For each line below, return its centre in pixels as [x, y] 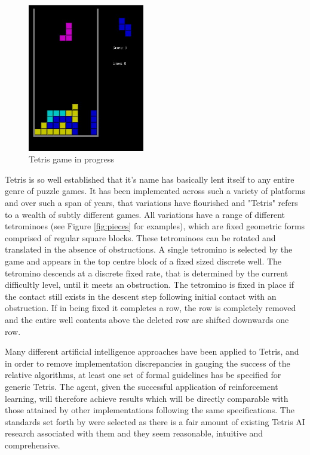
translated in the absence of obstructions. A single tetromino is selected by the [149, 249]
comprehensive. [33, 445]
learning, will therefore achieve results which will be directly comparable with [147, 398]
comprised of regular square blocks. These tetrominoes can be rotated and [140, 237]
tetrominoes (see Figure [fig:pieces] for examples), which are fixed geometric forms [155, 226]
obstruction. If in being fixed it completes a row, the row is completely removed [151, 308]
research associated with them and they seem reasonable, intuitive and [134, 433]
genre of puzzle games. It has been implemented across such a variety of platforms [155, 191]
